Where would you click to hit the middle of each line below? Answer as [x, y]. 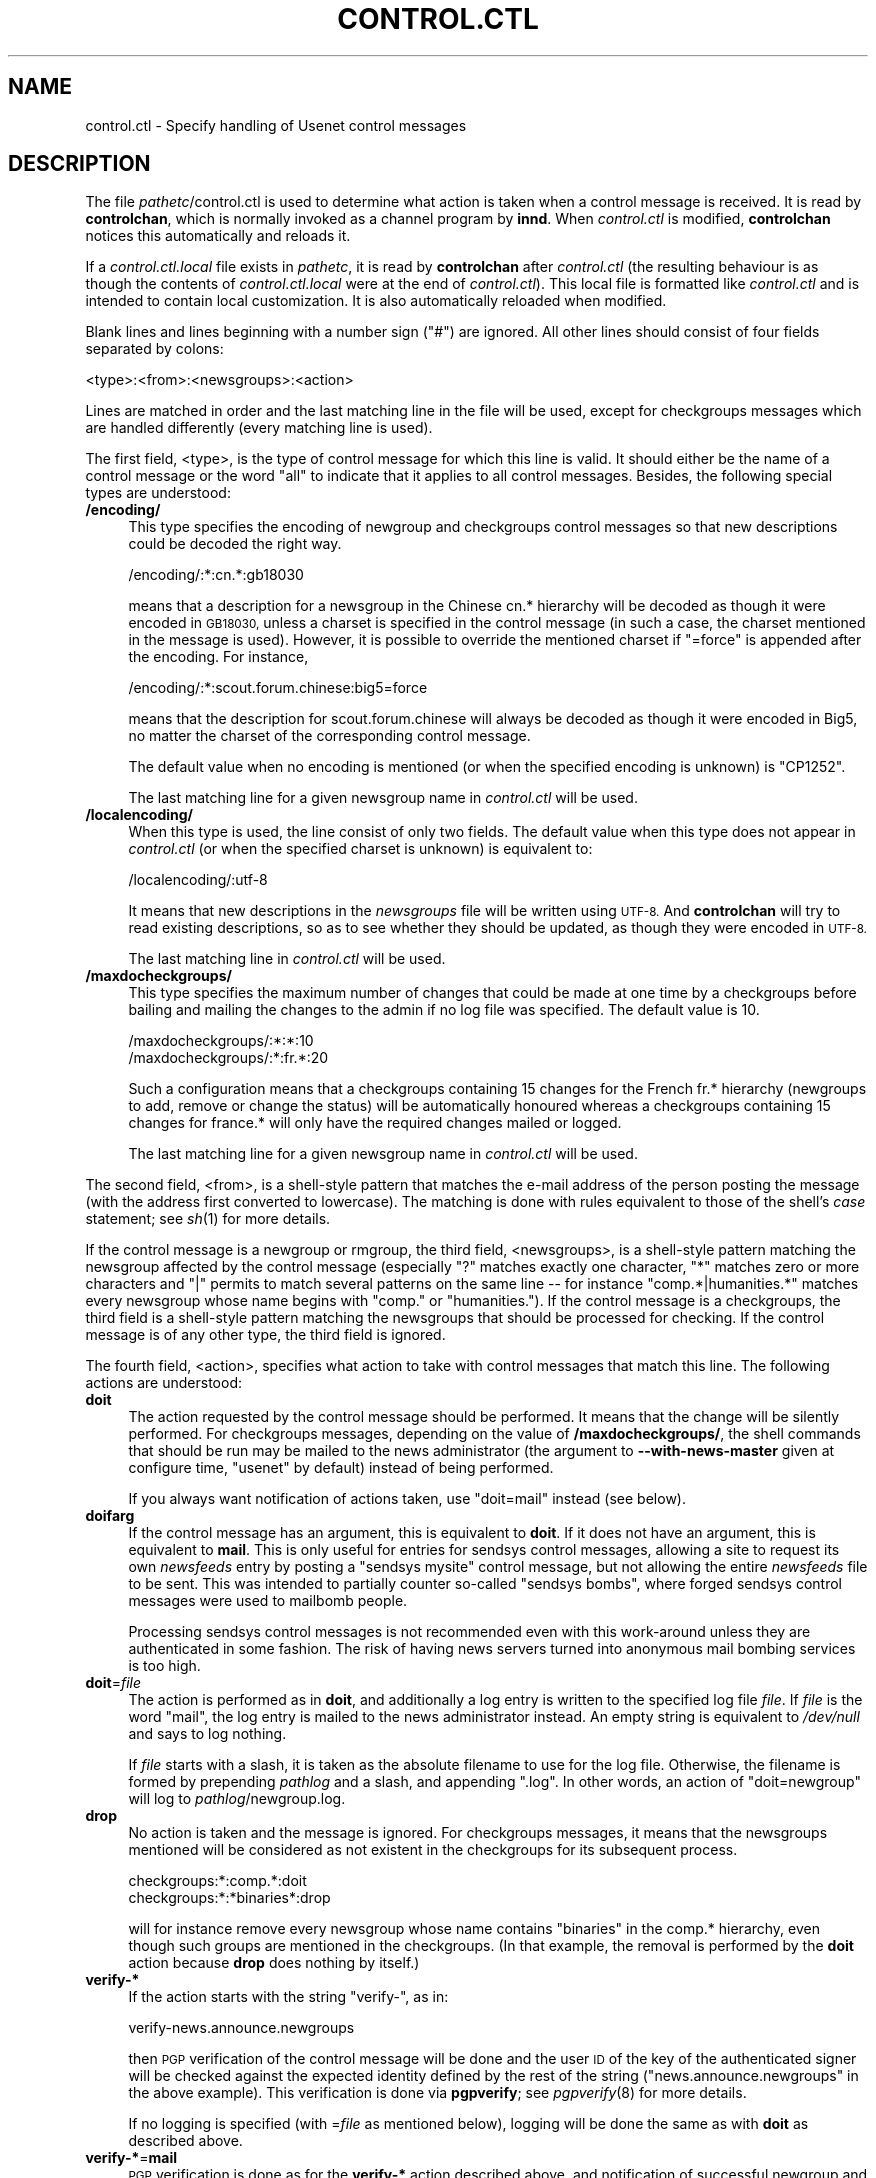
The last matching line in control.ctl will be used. [287, 959]
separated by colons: [154, 349]
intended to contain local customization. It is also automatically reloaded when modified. [376, 301]
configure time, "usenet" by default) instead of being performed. [341, 1468]
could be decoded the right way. [235, 544]
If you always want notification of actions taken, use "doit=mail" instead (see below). [407, 1499]
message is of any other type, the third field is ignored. [265, 1335]
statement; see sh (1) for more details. [208, 1219]
